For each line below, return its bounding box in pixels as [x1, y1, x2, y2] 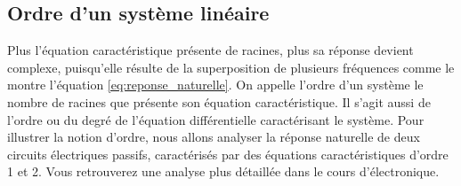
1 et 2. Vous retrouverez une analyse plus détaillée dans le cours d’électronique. [7, 162, 440, 181]
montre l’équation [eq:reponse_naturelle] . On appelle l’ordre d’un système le [7, 75, 424, 94]
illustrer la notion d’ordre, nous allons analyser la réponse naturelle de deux [7, 128, 420, 146]
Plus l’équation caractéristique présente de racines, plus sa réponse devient [7, 41, 414, 59]
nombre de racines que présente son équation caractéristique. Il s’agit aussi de [7, 92, 431, 111]
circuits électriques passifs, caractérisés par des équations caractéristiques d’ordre [7, 144, 449, 163]
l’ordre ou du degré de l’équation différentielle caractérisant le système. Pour [7, 110, 425, 128]
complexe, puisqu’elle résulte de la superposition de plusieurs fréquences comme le [7, 58, 455, 76]
